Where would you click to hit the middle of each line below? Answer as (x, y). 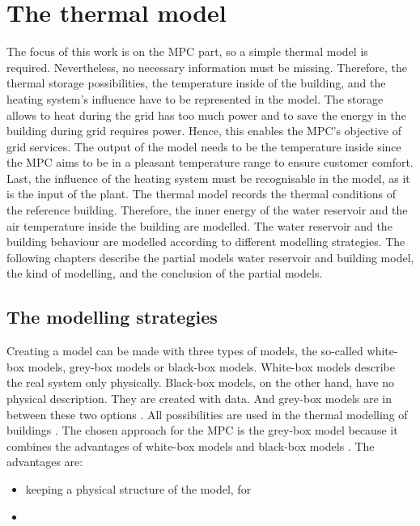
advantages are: (45, 462)
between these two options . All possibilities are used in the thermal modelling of (207, 414)
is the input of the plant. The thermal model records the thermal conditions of (202, 194)
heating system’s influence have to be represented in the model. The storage (195, 98)
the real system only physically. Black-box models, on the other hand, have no (200, 382)
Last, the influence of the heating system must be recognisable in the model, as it (208, 178)
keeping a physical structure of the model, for (138, 488)
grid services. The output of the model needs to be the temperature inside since (204, 146)
